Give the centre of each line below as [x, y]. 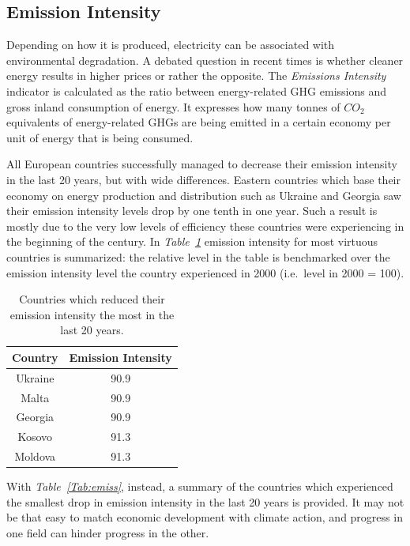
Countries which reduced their [92, 299]
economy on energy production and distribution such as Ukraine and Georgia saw [204, 195]
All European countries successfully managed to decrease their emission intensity [202, 164]
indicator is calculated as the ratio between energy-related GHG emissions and [196, 90]
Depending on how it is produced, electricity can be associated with [171, 45]
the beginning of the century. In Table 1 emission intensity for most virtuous [192, 241]
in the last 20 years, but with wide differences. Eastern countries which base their [203, 179]
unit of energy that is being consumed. [100, 137]
